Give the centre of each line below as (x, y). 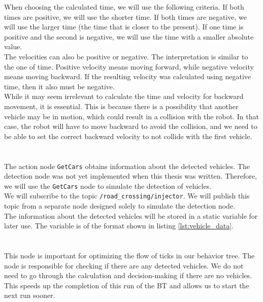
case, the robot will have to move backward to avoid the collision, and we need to (131, 126)
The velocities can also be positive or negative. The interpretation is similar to (126, 56)
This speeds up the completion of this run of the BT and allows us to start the (127, 285)
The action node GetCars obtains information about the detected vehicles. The (127, 166)
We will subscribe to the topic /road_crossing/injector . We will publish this (127, 196)
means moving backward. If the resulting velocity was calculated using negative (128, 76)
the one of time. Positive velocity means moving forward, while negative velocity (129, 66)
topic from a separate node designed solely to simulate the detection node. (120, 206)
